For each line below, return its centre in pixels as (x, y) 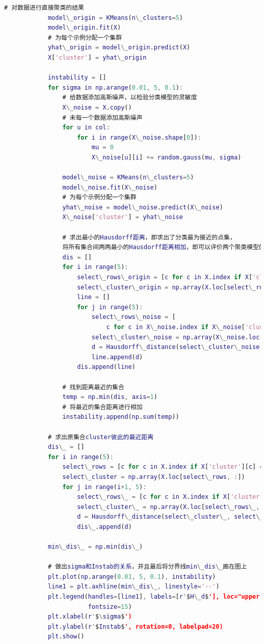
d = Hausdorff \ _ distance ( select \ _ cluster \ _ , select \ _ (170, 517)
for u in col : (86, 128)
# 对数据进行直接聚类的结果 (44, 8)
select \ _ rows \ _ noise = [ (134, 317)
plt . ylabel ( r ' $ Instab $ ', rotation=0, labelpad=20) (135, 626)
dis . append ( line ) (106, 367)
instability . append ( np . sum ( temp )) (121, 417)
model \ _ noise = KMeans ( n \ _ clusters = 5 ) (128, 178)
